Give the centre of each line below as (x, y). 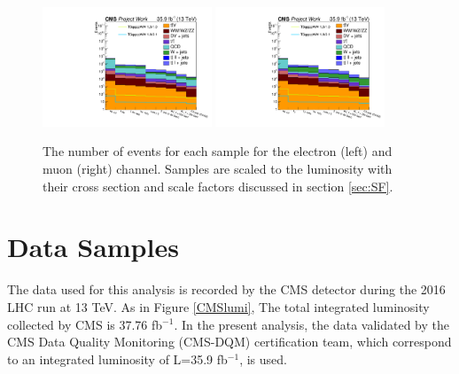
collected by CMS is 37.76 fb (85, 324)
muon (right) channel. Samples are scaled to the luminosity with (218, 169)
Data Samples (93, 247)
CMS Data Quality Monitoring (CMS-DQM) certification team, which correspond (229, 342)
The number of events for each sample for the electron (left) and (218, 151)
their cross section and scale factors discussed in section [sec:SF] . (218, 186)
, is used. (263, 358)
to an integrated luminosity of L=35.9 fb (117, 358)
